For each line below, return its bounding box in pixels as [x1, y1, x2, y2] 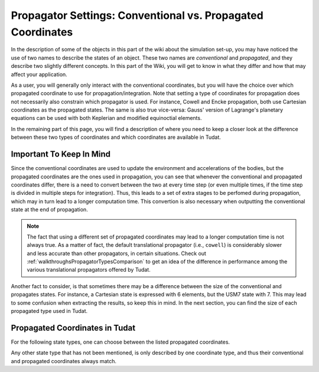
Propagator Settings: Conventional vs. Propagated [11, 9, 264, 22]
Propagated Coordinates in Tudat [11, 322, 136, 333]
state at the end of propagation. [11, 206, 88, 213]
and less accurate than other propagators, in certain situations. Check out [27, 250, 207, 257]
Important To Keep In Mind [11, 149, 111, 159]
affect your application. [11, 71, 67, 78]
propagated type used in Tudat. [11, 308, 88, 315]
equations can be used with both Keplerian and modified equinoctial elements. [11, 115, 202, 122]
